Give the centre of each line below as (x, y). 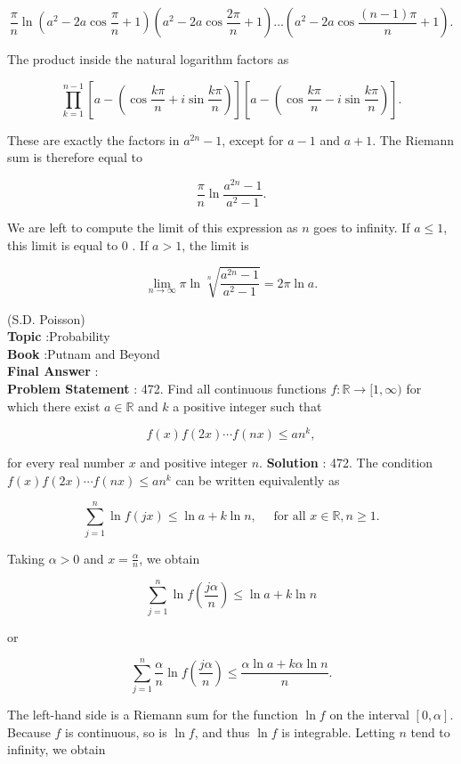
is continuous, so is (116, 731)
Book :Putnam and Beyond (84, 353)
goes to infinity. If (362, 227)
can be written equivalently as (258, 480)
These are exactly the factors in (93, 139)
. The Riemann (413, 139)
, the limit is (215, 244)
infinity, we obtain (57, 749)
